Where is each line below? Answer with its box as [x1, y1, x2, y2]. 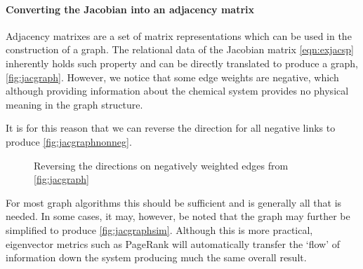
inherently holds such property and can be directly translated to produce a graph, [6, 55, 358, 70]
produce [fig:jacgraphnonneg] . [6, 134, 132, 149]
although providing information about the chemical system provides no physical [6, 83, 349, 98]
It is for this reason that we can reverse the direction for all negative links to [6, 120, 336, 135]
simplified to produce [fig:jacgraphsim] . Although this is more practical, [6, 222, 313, 237]
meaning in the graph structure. [6, 97, 143, 111]
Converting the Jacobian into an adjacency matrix [6, 1, 255, 16]
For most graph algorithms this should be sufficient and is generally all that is [6, 195, 342, 209]
